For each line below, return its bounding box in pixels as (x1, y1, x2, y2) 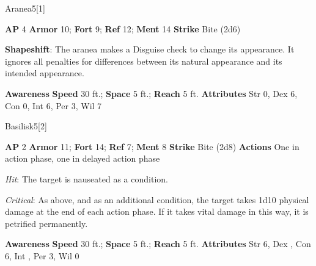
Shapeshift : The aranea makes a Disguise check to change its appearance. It (5, 43, 295, 56)
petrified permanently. (5, 217, 88, 229)
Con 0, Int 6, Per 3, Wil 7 (5, 99, 102, 112)
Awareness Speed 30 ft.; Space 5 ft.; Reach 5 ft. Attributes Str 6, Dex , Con (5, 237, 311, 250)
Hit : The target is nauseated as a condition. (5, 172, 168, 185)
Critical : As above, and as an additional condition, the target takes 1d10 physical (5, 193, 309, 206)
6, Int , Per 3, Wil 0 (5, 249, 79, 262)
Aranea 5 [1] (5, 2, 45, 14)
